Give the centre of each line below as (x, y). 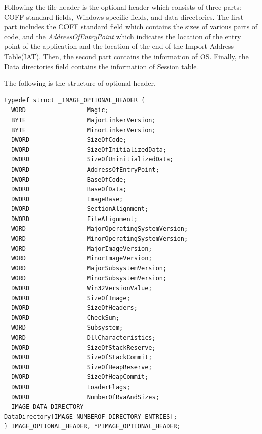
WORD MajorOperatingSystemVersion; (100, 229)
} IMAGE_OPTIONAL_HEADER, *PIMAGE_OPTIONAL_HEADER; (92, 427)
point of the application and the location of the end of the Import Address (119, 46)
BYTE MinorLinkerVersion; (83, 130)
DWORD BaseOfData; (69, 189)
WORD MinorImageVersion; (82, 259)
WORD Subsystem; (67, 328)
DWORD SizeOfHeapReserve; (82, 367)
